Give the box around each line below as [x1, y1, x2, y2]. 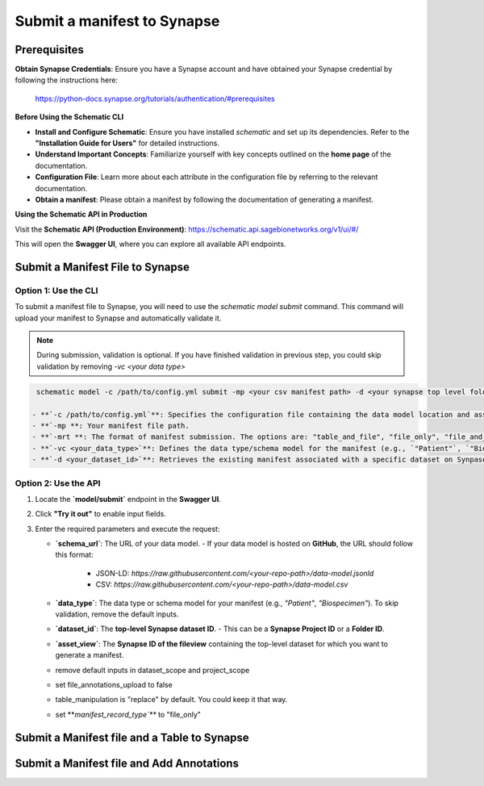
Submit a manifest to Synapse [15, 12, 220, 30]
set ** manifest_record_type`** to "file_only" [55, 709, 202, 719]
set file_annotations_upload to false [55, 680, 173, 689]
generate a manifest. [55, 650, 124, 660]
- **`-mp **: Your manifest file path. [31, 421, 190, 431]
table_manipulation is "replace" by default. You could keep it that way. [55, 695, 288, 704]
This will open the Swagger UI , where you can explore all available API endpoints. [15, 239, 286, 249]
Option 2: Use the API [15, 477, 101, 488]
